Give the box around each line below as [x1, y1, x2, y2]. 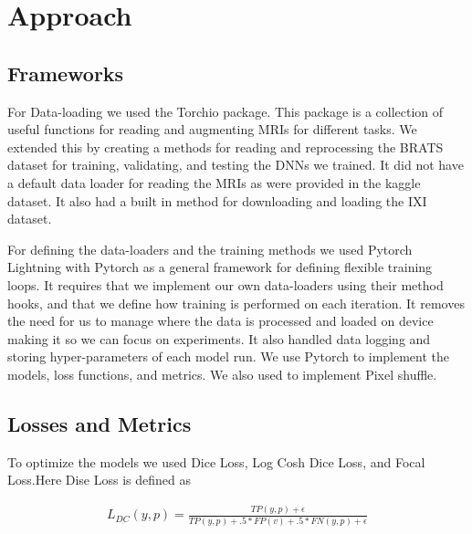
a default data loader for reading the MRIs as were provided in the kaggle [7, 173, 421, 192]
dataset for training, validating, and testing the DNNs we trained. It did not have [7, 155, 464, 174]
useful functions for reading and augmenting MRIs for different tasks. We [7, 120, 417, 139]
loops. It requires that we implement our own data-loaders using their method [7, 275, 444, 294]
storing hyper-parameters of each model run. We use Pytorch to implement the [7, 347, 450, 366]
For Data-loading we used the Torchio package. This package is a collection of [7, 101, 444, 120]
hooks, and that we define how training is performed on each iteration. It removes [7, 293, 465, 312]
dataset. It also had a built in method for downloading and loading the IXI [7, 191, 427, 210]
